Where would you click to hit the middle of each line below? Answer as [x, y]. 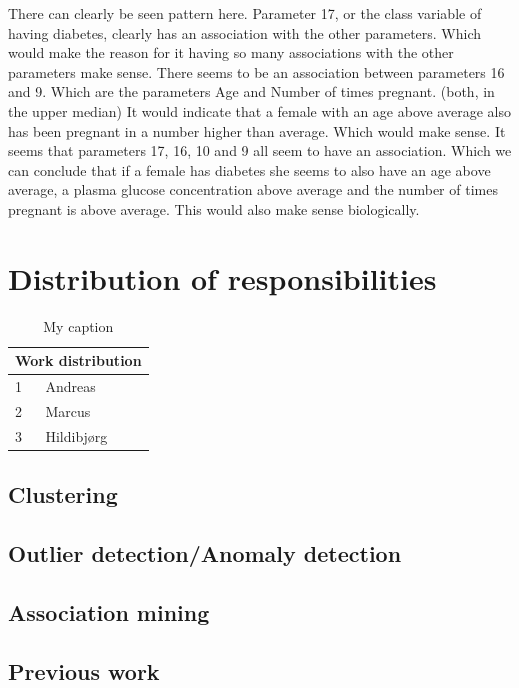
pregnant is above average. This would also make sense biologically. [214, 208]
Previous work [84, 670]
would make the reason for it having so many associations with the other [231, 52]
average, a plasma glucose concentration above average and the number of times [253, 189]
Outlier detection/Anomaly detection [205, 553]
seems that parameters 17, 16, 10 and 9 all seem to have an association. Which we [260, 150]
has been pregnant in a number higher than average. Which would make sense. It [257, 130]
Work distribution [78, 360]
